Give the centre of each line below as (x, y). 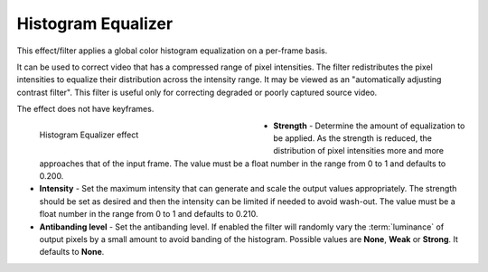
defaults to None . (72, 252)
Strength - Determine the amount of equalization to (369, 126)
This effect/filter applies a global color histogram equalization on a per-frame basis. (172, 51)
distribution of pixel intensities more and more (359, 151)
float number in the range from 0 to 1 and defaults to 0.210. (149, 214)
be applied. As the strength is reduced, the (353, 138)
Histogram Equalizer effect (89, 135)
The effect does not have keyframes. (85, 109)
